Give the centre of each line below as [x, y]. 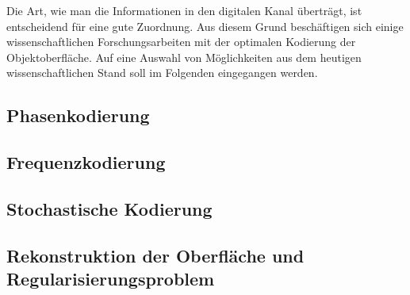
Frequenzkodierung [86, 162]
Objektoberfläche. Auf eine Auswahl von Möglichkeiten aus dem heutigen [184, 57]
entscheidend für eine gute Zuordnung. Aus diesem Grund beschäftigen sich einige [205, 26]
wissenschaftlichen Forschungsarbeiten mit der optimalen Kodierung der [181, 42]
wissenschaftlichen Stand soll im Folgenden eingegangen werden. [162, 73]
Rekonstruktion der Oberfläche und [155, 255]
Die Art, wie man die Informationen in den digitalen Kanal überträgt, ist [184, 10]
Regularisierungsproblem [111, 279]
